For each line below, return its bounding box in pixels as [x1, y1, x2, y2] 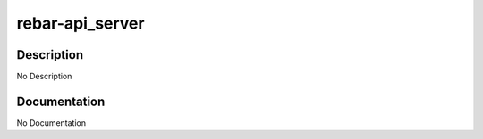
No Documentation [16, 117, 87, 128]
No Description [16, 71, 72, 82]
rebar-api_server [16, 13, 145, 33]
